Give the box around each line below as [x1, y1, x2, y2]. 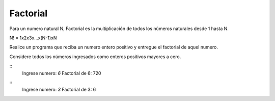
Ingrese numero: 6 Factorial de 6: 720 [22, 70, 101, 76]
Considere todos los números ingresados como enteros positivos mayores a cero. [9, 54, 181, 60]
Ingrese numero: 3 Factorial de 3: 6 [22, 87, 96, 93]
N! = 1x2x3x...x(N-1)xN [9, 35, 57, 41]
